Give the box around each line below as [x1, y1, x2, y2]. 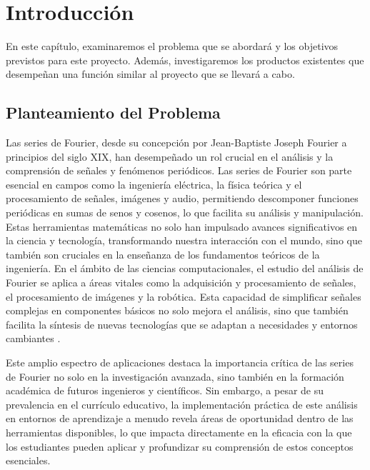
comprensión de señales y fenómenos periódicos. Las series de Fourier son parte [6, 163, 352, 178]
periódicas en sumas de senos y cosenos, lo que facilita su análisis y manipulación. [6, 205, 364, 220]
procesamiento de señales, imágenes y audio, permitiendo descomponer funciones [6, 191, 359, 206]
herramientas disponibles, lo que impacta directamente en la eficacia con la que [6, 424, 352, 439]
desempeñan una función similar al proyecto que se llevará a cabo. [6, 66, 295, 81]
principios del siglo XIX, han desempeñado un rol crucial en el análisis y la [6, 149, 334, 164]
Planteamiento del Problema [6, 101, 221, 124]
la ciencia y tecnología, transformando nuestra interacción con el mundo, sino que [6, 233, 362, 248]
